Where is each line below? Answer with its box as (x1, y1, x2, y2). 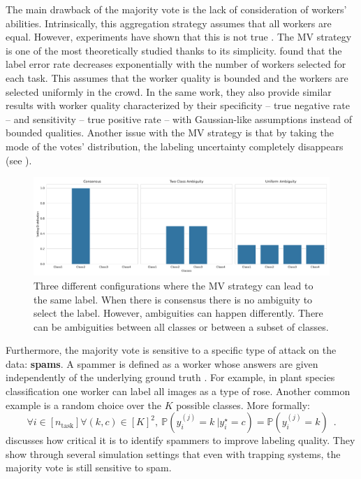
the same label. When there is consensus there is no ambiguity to (34, 292, 313, 306)
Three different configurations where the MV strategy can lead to (34, 278, 314, 292)
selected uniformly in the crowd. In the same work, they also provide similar (6, 84, 332, 99)
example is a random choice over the (6, 397, 161, 412)
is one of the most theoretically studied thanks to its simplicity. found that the (6, 43, 342, 57)
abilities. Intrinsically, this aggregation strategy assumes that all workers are (6, 15, 332, 30)
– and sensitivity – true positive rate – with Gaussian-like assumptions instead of (6, 111, 352, 126)
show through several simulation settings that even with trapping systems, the (6, 446, 341, 461)
